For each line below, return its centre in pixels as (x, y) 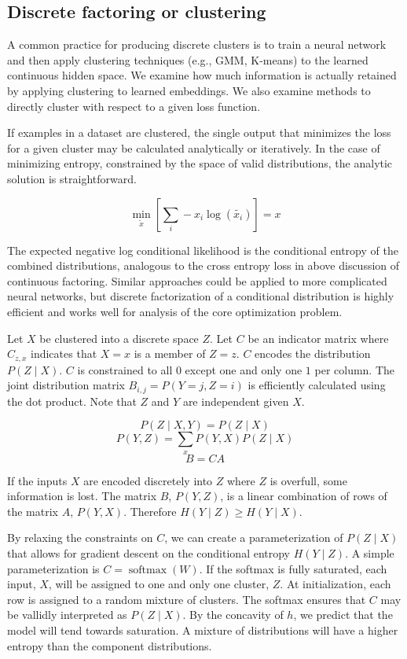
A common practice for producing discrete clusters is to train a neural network (197, 44)
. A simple (370, 552)
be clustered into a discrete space (119, 338)
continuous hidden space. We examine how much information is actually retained (202, 75)
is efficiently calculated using (317, 385)
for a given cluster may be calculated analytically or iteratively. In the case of (194, 147)
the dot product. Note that (72, 401)
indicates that (64, 353)
